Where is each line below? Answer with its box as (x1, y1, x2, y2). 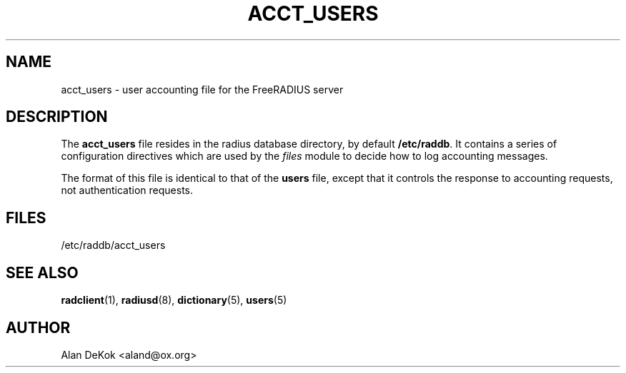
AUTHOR (6, 318, 71, 337)
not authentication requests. (61, 184, 194, 197)
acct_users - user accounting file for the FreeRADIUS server (61, 83, 344, 96)
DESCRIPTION (6, 108, 108, 126)
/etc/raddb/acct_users (61, 239, 166, 252)
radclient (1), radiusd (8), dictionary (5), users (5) (61, 294, 287, 307)
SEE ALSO (6, 263, 79, 282)
